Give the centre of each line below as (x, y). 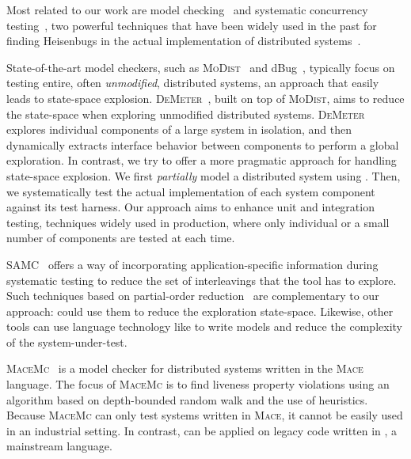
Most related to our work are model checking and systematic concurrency (187, 9)
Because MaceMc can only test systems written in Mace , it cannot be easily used (205, 415)
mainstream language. (59, 446)
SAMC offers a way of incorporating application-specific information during (192, 264)
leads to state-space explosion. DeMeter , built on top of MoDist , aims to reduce (205, 98)
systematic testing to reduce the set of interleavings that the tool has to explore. (202, 280)
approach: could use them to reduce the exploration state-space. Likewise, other (200, 311)
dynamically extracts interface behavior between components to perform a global (203, 144)
